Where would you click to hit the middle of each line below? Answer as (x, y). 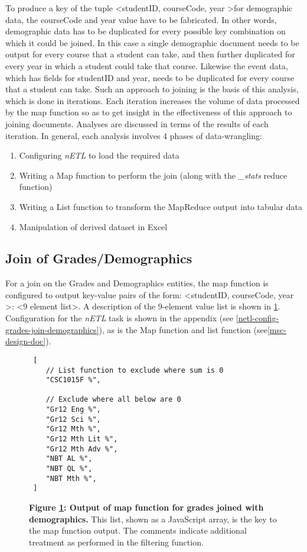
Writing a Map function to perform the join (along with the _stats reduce (153, 175)
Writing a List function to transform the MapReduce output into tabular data (161, 206)
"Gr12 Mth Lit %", (82, 439)
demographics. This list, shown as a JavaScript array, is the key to (153, 519)
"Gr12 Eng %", (73, 410)
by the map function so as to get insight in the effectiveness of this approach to (149, 112)
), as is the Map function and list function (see (183, 329)
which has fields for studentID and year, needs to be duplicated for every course (150, 77)
